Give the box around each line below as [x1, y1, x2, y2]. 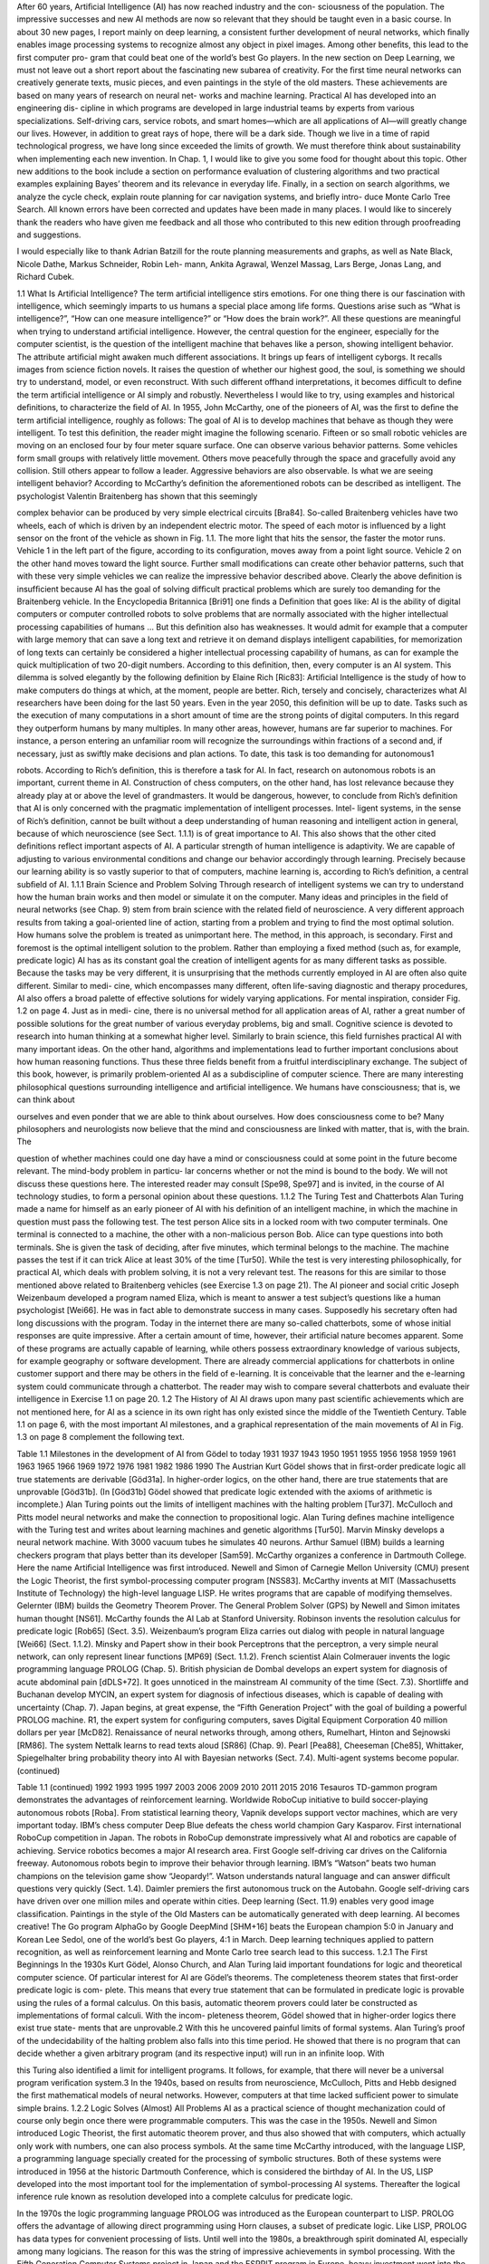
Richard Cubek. [16, 272, 75, 283]
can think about [16, 1094, 76, 1105]
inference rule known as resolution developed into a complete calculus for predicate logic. [16, 2192, 353, 2202]
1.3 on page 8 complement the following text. [16, 1432, 185, 1443]
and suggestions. [16, 229, 81, 240]
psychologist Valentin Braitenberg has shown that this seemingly [16, 490, 258, 502]
